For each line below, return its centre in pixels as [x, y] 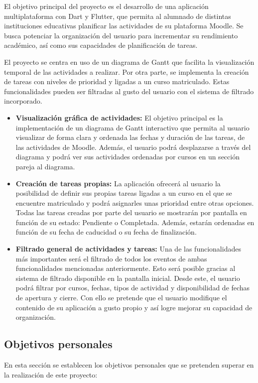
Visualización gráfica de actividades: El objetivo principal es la [119, 117]
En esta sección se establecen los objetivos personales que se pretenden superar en [129, 365]
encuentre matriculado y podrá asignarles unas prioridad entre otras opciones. [135, 202]
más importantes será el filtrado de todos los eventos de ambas [111, 258]
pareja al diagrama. [45, 166]
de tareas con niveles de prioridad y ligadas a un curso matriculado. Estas [117, 81]
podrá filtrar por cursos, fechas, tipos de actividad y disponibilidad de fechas [133, 288]
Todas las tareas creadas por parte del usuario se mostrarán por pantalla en [131, 212]
